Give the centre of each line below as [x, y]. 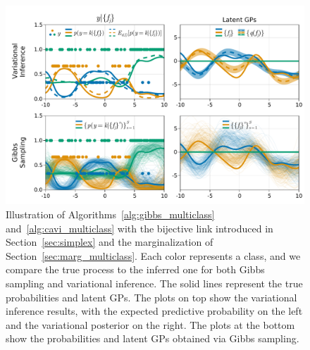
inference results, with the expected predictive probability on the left [154, 311]
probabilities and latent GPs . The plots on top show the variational [151, 297]
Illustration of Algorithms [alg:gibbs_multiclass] [110, 214]
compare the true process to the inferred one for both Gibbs [135, 269]
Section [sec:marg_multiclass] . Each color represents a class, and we [153, 255]
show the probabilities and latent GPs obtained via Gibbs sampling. [153, 338]
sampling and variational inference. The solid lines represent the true [154, 283]
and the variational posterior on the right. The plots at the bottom [150, 324]
